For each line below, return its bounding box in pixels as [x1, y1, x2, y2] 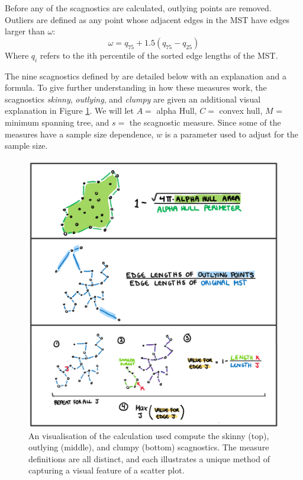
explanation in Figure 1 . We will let [5, 104, 134, 117]
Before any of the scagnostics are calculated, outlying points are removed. [5, 2, 272, 14]
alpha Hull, [156, 104, 197, 117]
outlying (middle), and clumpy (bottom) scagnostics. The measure [28, 441, 269, 453]
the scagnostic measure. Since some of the [129, 116, 281, 128]
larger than [5, 25, 45, 37]
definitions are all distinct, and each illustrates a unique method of [28, 452, 270, 465]
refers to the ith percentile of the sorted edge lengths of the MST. [40, 49, 278, 61]
